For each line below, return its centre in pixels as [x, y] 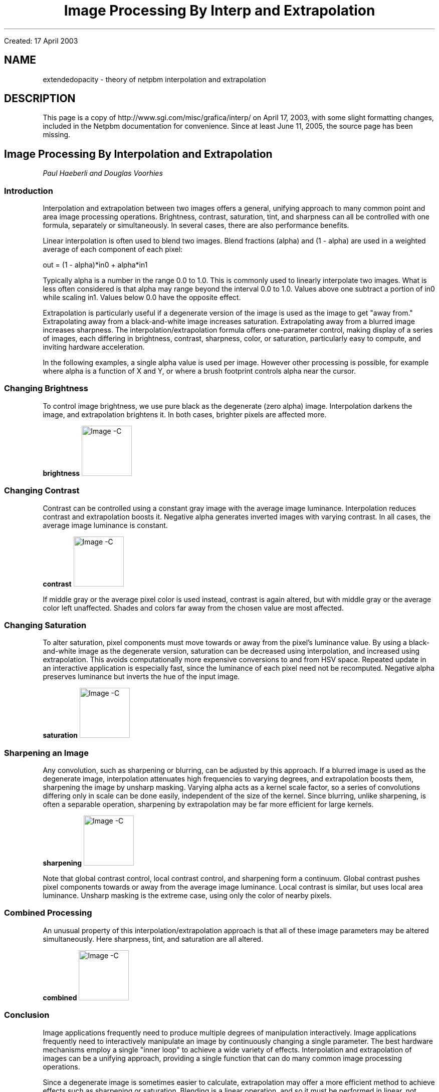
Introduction [29, 191]
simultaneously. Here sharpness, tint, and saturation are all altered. [153, 939]
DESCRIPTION [40, 99]
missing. [57, 135]
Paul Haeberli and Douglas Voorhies [103, 173]
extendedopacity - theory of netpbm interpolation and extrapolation [154, 79]
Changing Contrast [42, 491]
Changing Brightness [46, 388]
